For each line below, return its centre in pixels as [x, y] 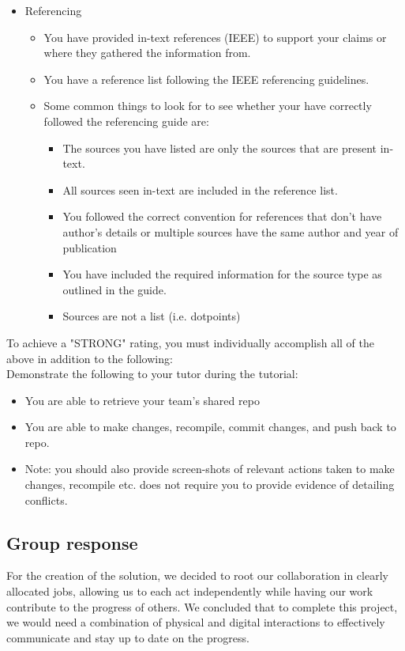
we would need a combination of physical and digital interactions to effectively [196, 622]
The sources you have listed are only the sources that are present [220, 148]
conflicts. [46, 500]
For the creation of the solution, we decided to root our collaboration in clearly [197, 575]
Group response [72, 542]
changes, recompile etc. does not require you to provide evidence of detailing [210, 484]
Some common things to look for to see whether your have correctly [208, 106]
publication [90, 247]
